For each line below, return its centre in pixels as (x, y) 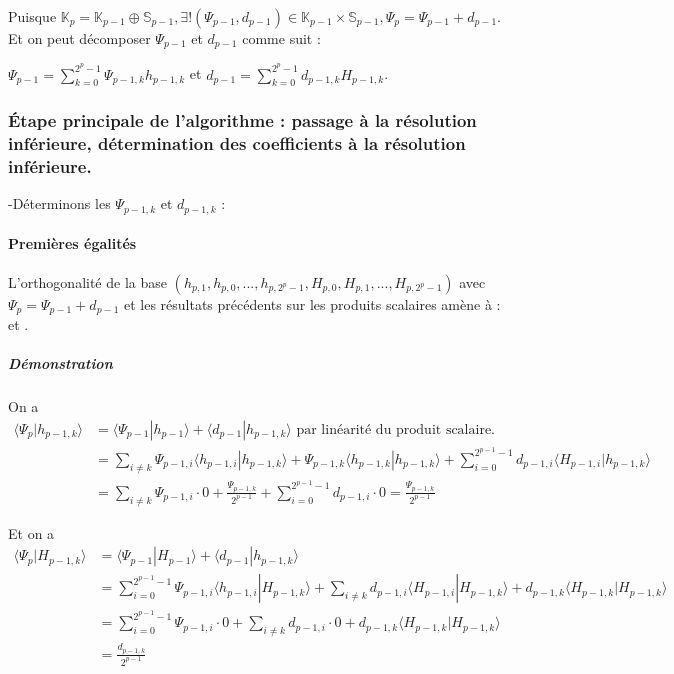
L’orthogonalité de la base (87, 281)
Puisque (32, 16)
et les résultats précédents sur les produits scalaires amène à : (312, 303)
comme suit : (281, 38)
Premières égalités (72, 243)
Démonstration (60, 363)
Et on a (31, 532)
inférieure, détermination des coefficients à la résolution (237, 143)
